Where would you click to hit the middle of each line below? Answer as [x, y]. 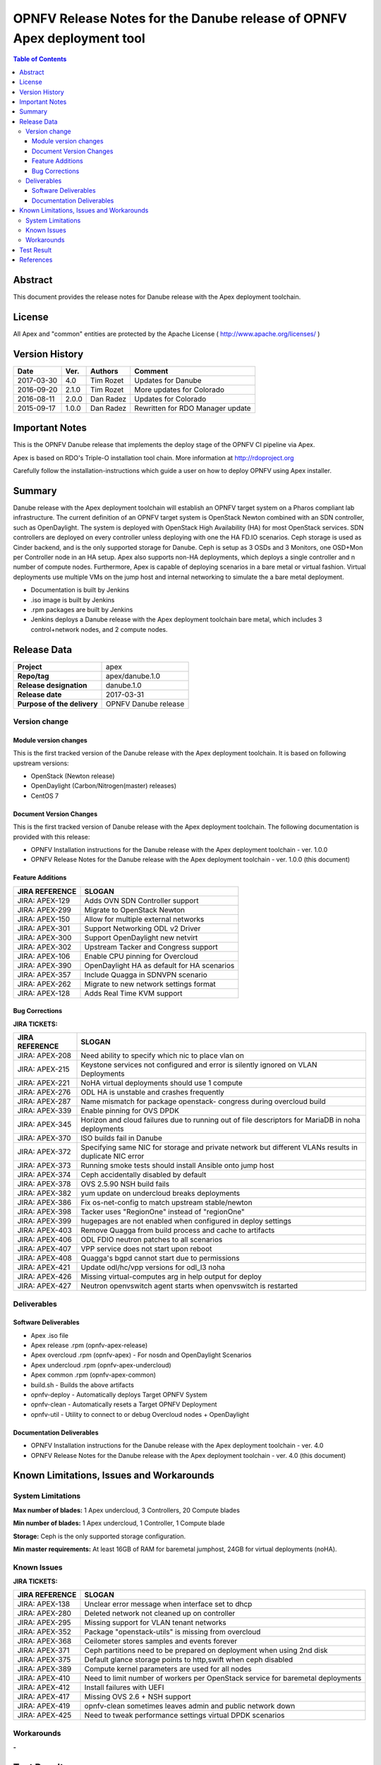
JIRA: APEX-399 [44, 1221]
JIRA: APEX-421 [44, 1267]
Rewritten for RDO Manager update [193, 408]
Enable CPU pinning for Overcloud [141, 956]
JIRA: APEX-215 [43, 1070]
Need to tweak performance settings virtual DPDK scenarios [185, 1716]
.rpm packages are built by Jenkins [82, 609]
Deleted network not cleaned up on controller [160, 1613]
